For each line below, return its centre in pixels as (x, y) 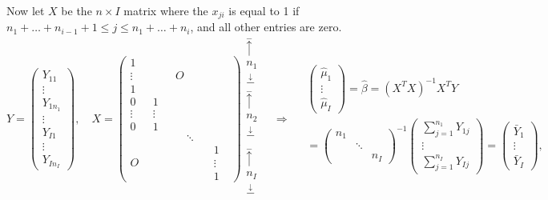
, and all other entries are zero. (266, 27)
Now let (26, 10)
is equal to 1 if (264, 10)
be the (77, 10)
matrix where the (166, 10)
